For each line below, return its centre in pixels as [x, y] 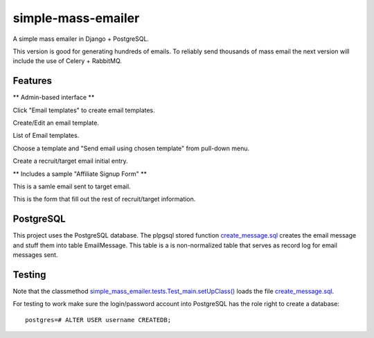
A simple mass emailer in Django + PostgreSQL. [81, 39]
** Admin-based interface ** [54, 98]
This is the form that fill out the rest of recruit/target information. [104, 199]
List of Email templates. [46, 136]
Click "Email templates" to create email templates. [84, 110]
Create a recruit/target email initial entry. [70, 161]
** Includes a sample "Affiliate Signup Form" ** [80, 174]
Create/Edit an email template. [56, 123]
